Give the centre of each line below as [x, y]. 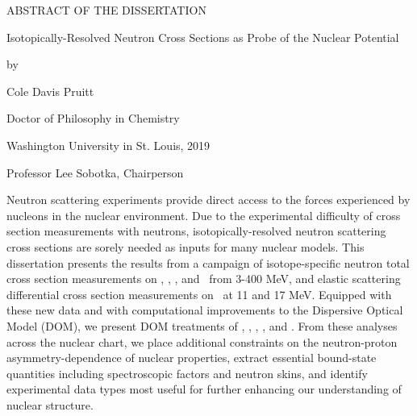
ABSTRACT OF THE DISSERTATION [106, 10]
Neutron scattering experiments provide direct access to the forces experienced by [208, 200]
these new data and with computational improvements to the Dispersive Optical [205, 310]
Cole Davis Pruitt [50, 91]
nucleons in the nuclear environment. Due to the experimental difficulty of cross [204, 215]
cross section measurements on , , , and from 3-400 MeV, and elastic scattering [204, 279]
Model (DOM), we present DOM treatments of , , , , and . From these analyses [202, 325]
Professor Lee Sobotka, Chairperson [95, 172]
